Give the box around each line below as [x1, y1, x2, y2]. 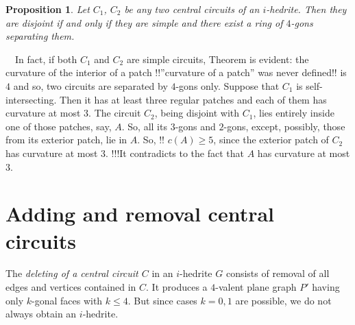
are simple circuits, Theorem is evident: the [126, 51, 309, 66]
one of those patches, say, [5, 119, 112, 133]
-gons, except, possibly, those [223, 119, 345, 133]
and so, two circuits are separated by [13, 78, 168, 93]
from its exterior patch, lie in [5, 132, 127, 147]
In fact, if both [14, 51, 77, 66]
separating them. [5, 29, 75, 43]
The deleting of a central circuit [5, 266, 138, 280]
